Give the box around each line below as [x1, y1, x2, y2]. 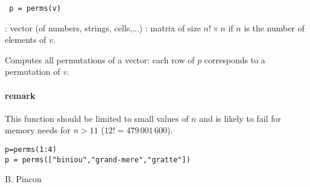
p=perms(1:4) [5, 145, 57, 154]
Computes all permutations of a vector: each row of [5, 53, 195, 66]
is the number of [244, 21, 305, 34]
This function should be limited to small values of [5, 112, 189, 124]
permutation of [5, 65, 60, 78]
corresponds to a [204, 53, 265, 66]
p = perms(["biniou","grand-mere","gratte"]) [5, 155, 191, 164]
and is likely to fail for [199, 112, 282, 124]
